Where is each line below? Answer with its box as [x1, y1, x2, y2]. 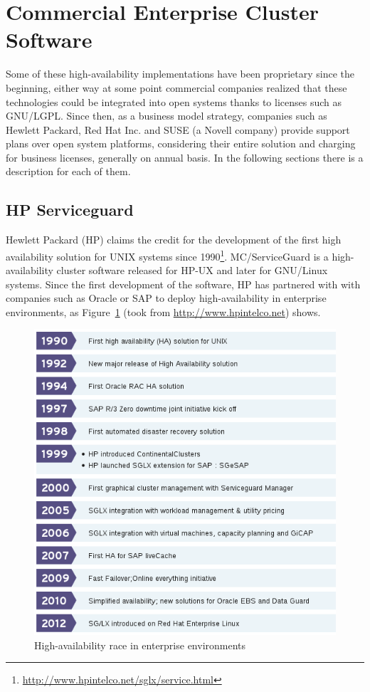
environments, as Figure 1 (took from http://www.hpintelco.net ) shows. [6, 304, 321, 319]
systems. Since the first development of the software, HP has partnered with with [6, 276, 361, 291]
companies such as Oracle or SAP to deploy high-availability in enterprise [6, 290, 327, 305]
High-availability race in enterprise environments [34, 637, 246, 652]
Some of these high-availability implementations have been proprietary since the [6, 66, 354, 81]
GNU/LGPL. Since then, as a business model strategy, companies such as [6, 108, 327, 123]
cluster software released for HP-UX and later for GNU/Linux [56, 263, 328, 278]
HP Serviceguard [6, 199, 134, 221]
